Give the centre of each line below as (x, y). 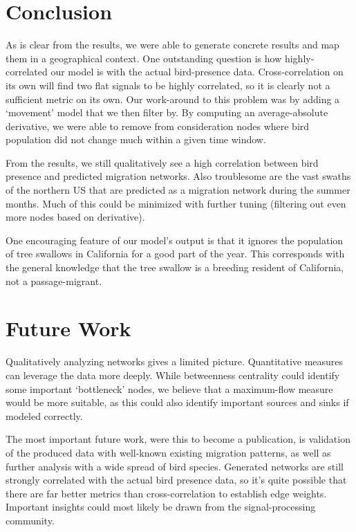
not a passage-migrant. (54, 281)
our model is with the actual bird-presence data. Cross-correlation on (197, 72)
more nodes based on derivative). (75, 217)
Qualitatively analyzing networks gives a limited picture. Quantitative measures (175, 361)
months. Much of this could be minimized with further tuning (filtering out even (176, 203)
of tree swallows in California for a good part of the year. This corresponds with (175, 254)
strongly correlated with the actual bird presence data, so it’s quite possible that (176, 480)
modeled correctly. (44, 415)
